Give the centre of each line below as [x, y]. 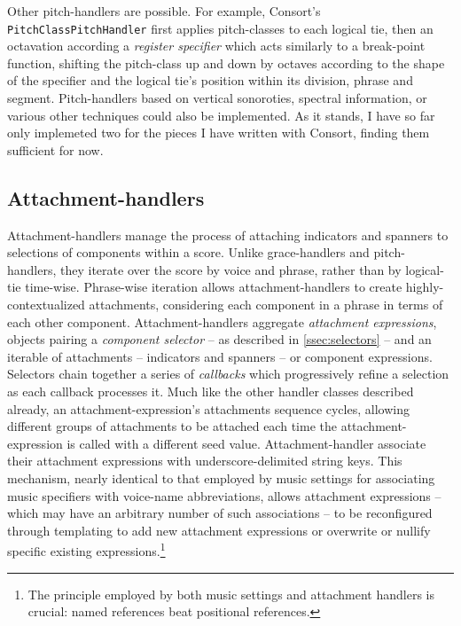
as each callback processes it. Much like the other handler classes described [211, 391]
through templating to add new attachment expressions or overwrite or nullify [219, 530]
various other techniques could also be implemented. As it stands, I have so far [221, 115]
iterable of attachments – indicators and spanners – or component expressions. [220, 356]
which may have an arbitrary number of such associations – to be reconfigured [220, 513]
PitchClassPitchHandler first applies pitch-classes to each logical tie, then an [220, 28]
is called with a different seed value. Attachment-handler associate [246, 443]
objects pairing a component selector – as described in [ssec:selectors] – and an [219, 339]
